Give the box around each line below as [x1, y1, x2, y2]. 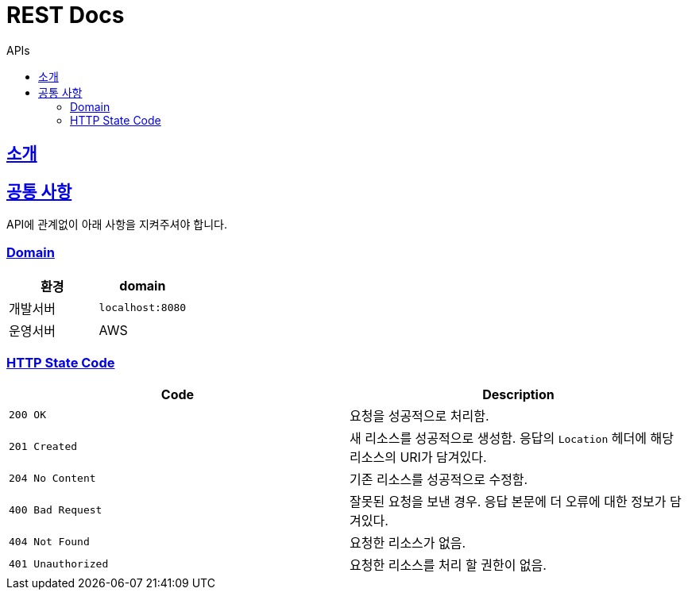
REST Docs [6, 2, 125, 29]
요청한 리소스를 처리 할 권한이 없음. [350, 556, 547, 573]
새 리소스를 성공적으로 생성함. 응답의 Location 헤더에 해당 [350, 429, 674, 446]
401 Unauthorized [9, 558, 109, 571]
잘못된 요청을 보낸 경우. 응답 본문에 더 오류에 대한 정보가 [350, 493, 667, 509]
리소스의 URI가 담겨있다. [350, 448, 487, 465]
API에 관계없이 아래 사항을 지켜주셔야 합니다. [6, 217, 227, 232]
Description [482, 386, 555, 402]
